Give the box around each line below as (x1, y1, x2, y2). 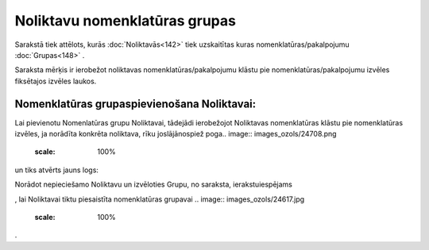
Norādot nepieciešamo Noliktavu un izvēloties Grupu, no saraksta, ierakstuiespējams (14, 179, 293, 190)
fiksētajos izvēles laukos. (14, 76, 97, 86)
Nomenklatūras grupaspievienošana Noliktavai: (14, 97, 257, 110)
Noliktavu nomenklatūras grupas (14, 12, 236, 29)
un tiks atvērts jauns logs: (14, 165, 99, 175)
